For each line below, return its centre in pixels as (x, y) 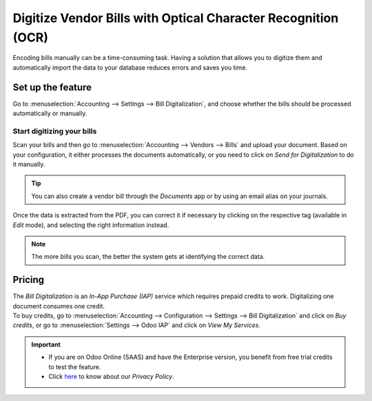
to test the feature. (75, 366)
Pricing (29, 280)
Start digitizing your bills (55, 131)
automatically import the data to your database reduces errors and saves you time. (130, 67)
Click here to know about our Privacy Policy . (112, 376)
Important (46, 344)
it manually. (29, 164)
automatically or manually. (50, 113)
